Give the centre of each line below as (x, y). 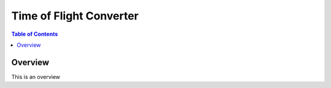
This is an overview (36, 76)
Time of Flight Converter (75, 16)
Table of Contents (35, 34)
